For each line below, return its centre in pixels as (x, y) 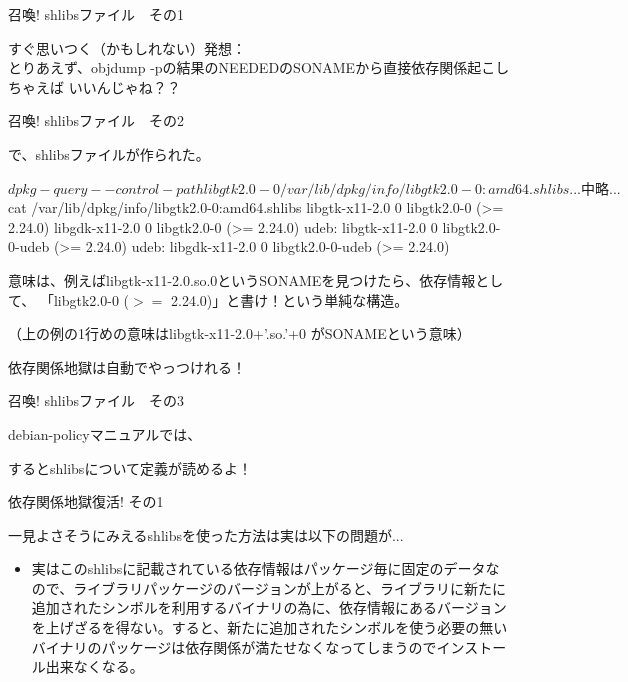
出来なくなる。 (94, 666)
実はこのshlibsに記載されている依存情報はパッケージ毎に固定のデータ (258, 568)
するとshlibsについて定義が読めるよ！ (130, 467)
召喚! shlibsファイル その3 (96, 400)
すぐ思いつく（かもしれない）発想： (127, 47)
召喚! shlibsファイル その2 (96, 120)
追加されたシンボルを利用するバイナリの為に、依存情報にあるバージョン (269, 607)
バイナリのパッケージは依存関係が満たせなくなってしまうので (234, 646)
